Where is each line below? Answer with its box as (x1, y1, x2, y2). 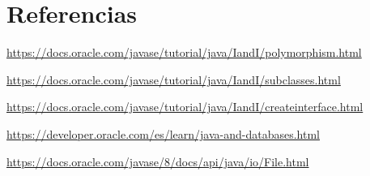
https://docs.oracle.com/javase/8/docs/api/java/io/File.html (6, 152, 309, 170)
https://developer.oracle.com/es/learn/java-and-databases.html (6, 125, 320, 142)
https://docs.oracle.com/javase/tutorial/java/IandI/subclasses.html (6, 71, 341, 88)
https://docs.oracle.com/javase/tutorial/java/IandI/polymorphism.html (6, 44, 362, 61)
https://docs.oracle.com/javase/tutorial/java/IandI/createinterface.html (6, 98, 364, 115)
